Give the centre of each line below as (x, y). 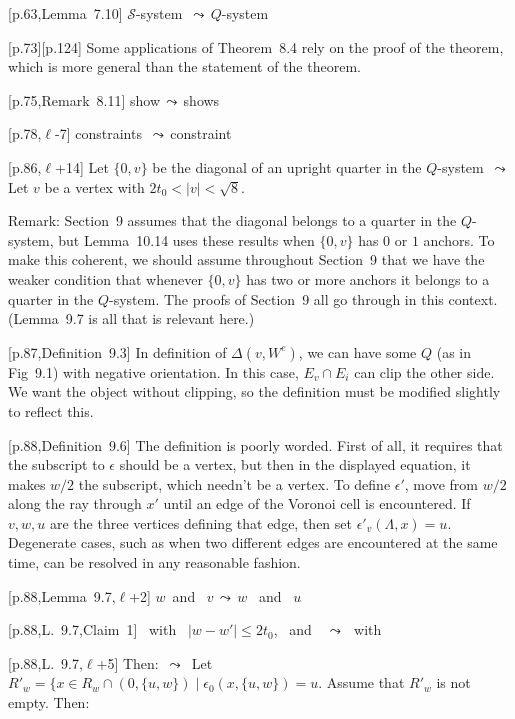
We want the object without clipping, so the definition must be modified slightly (254, 391)
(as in (454, 351)
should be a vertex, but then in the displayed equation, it (295, 464)
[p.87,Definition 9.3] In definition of (117, 351)
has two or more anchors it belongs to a (368, 278)
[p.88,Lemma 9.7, (62, 595)
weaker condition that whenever (105, 278)
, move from (441, 483)
